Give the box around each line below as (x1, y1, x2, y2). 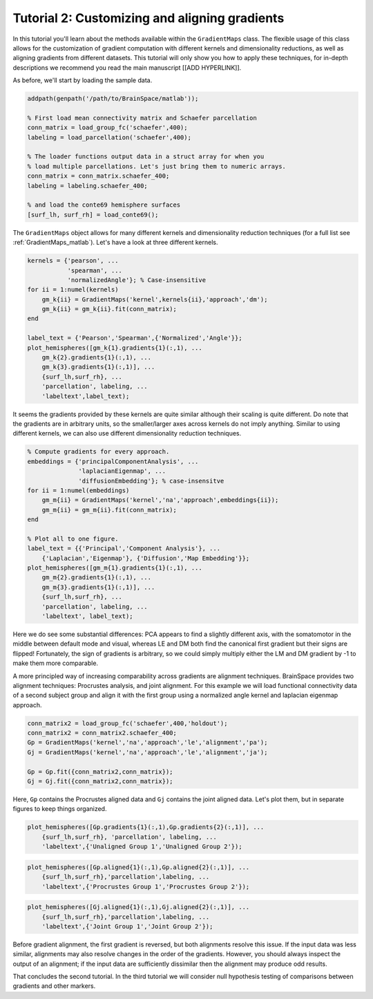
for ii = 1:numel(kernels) (27, 286, 119, 294)
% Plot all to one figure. (27, 534, 119, 543)
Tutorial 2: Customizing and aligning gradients (12, 10, 285, 26)
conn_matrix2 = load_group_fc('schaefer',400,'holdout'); (27, 719, 228, 727)
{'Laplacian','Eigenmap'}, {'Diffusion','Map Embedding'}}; (41, 554, 250, 562)
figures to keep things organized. (12, 805, 107, 813)
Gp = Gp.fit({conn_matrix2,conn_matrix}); (27, 767, 173, 776)
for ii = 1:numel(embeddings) (27, 486, 130, 494)
